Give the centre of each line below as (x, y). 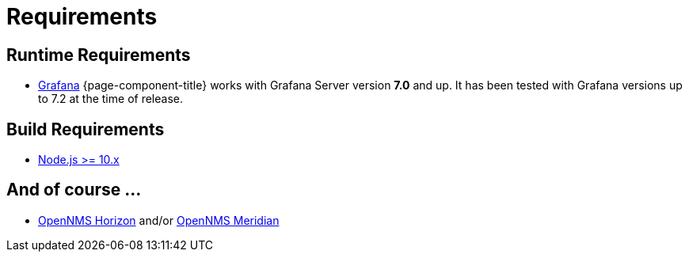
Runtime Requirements (99, 55)
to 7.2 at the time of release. (110, 99)
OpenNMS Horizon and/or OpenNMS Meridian (159, 220)
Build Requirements (86, 129)
